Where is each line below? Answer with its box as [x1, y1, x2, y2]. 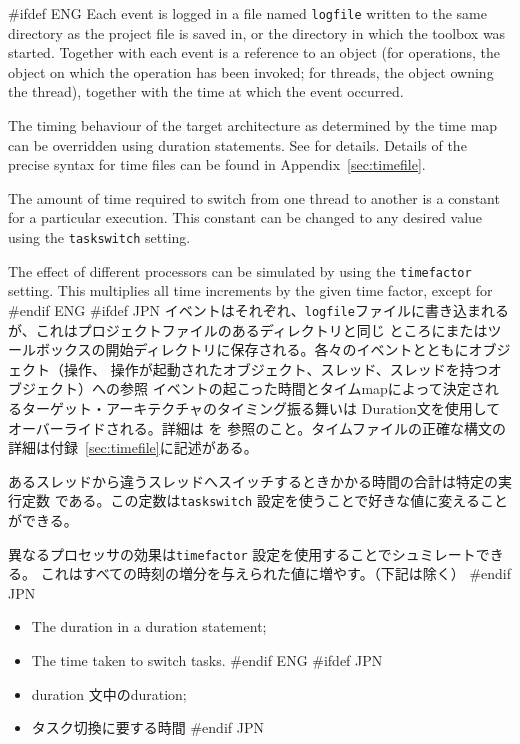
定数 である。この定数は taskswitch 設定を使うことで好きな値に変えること [21, 490, 508, 511]
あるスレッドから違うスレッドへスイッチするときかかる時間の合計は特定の [8, 470, 498, 491]
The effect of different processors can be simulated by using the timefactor [8, 260, 472, 281]
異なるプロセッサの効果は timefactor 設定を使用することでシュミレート [8, 543, 476, 564]
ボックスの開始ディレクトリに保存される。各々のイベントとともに [35, 339, 469, 360]
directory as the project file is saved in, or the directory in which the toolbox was [8, 22, 506, 43]
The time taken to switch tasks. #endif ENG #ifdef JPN [31, 650, 383, 670]
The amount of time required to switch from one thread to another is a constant [8, 187, 500, 208]
